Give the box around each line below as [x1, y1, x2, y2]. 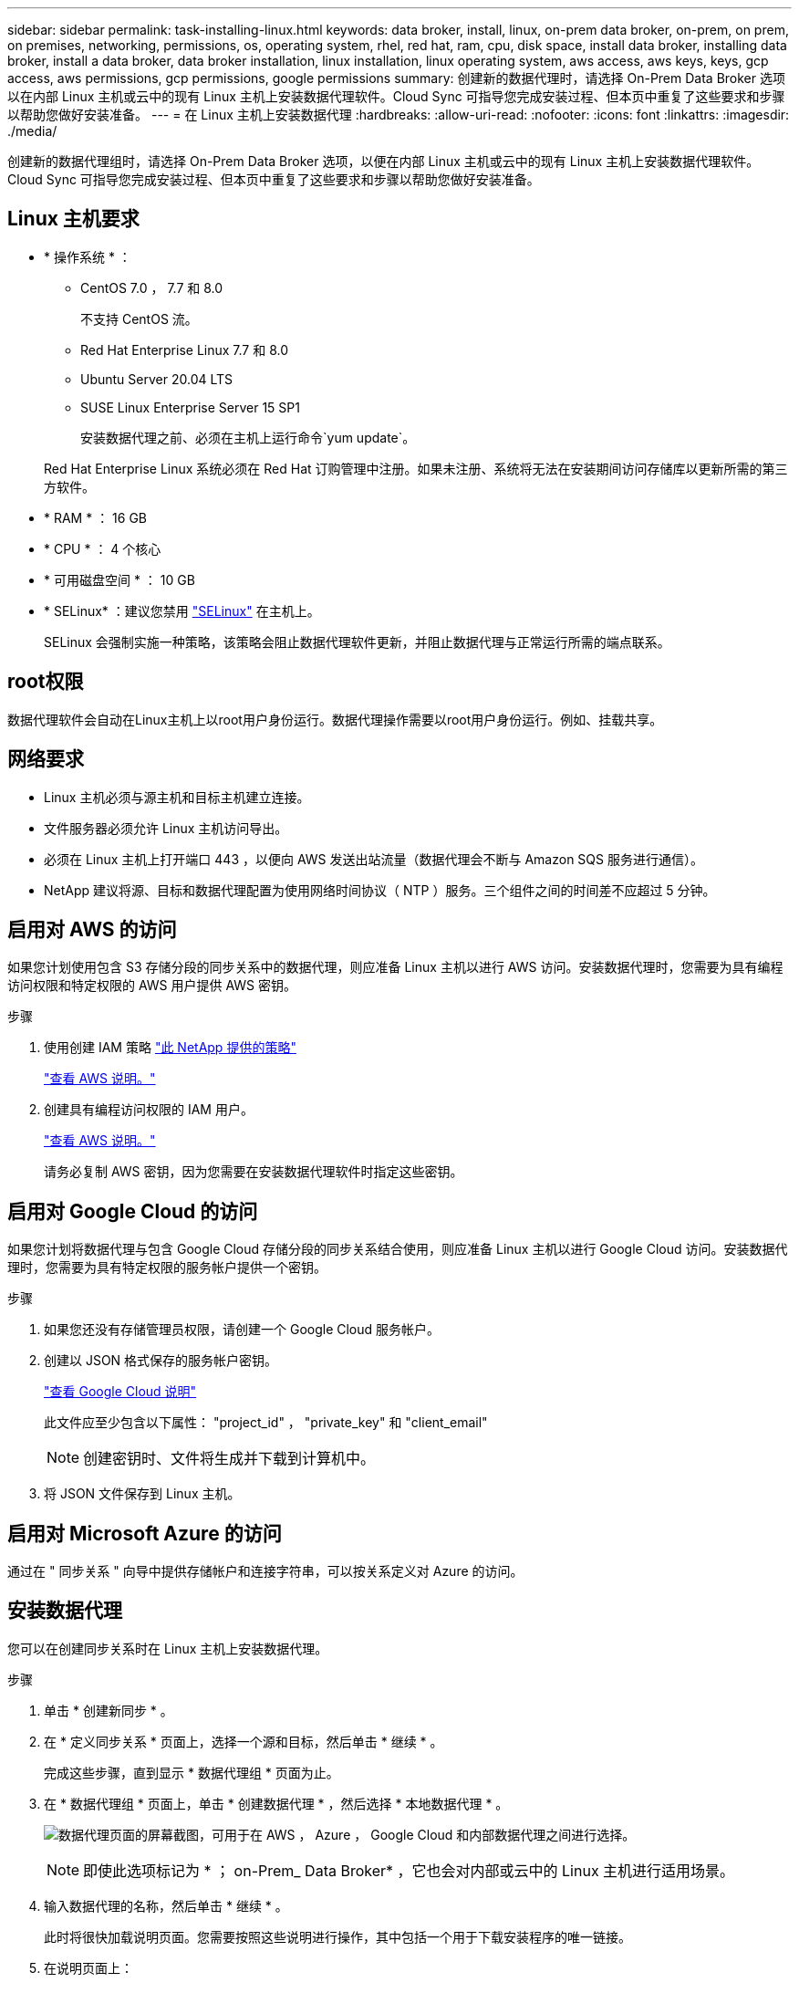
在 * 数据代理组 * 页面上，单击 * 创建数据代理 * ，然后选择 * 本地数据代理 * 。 [44, 1795, 509, 1811]
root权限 [7, 670, 84, 694]
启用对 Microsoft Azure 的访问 [7, 1521, 282, 1545]
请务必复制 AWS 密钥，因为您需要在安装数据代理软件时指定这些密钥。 [44, 1163, 463, 1180]
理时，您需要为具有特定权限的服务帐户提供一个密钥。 [7, 1259, 327, 1276]
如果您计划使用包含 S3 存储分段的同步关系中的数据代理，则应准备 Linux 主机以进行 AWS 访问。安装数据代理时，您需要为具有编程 [7, 959, 783, 976]
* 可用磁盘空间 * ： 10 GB [44, 571, 195, 588]
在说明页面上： [44, 1959, 133, 1976]
